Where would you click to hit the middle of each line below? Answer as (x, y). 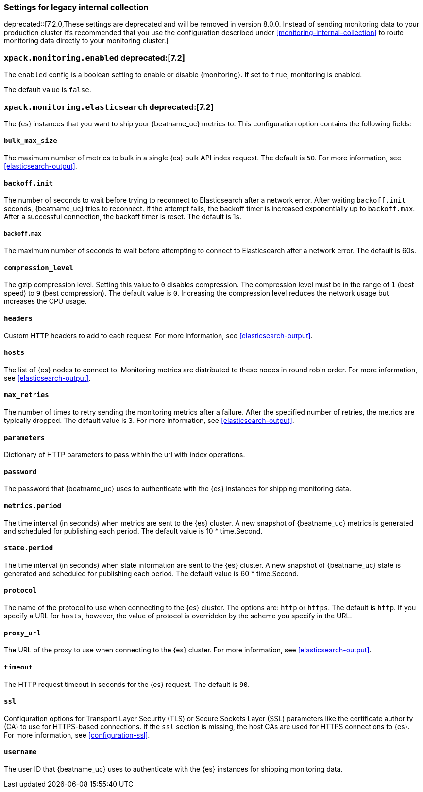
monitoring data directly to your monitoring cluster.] (86, 41)
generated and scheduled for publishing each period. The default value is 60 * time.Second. (151, 573)
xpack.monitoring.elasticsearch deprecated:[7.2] (109, 107)
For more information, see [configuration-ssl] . (77, 735)
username (20, 752)
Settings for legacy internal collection (76, 7)
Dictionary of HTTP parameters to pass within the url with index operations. (125, 455)
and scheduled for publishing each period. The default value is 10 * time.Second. (133, 531)
